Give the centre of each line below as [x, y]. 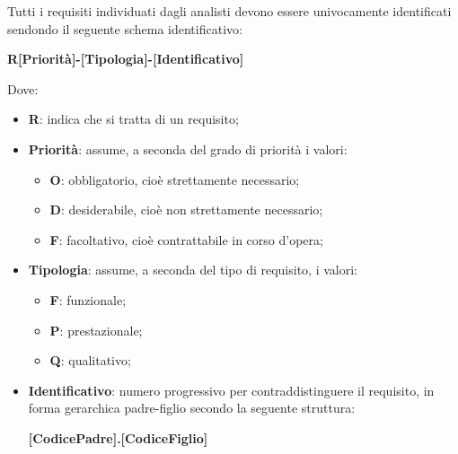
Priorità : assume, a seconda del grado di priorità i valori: [188, 148]
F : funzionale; [88, 299]
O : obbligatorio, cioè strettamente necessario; [175, 179]
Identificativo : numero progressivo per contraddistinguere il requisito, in [231, 390]
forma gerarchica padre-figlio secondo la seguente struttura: [192, 408]
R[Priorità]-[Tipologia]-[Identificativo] [126, 59]
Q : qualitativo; [90, 360]
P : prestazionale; [96, 330]
